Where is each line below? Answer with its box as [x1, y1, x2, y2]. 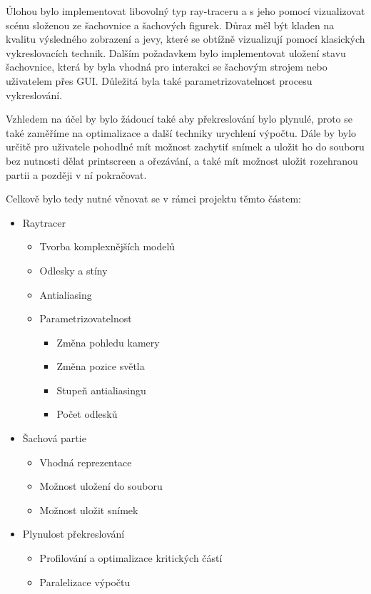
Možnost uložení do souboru [39, 478, 163, 493]
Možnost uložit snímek [39, 502, 138, 517]
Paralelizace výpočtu [39, 574, 131, 589]
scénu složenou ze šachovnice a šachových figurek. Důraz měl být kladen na [6, 17, 335, 32]
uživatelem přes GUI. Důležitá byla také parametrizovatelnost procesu [6, 73, 312, 88]
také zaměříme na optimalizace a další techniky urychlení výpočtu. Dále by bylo [6, 125, 357, 140]
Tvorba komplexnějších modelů [39, 239, 176, 254]
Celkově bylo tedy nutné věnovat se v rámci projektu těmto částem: [6, 191, 301, 206]
